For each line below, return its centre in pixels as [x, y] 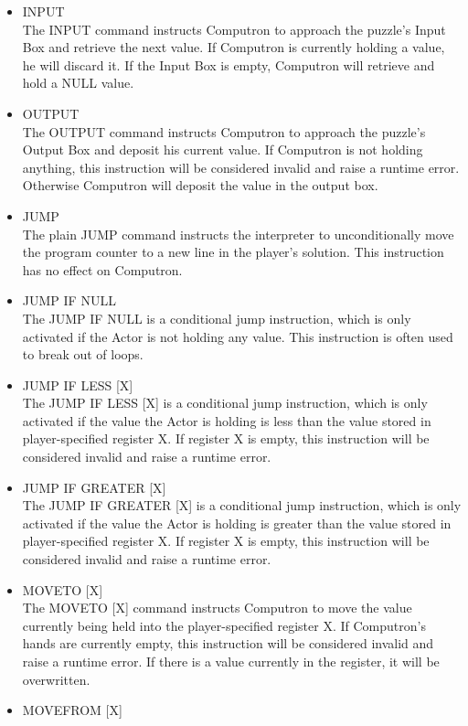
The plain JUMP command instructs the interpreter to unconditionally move [238, 234]
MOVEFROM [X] [72, 710]
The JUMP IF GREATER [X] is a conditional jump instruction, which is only [242, 505]
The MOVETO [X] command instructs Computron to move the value [217, 608]
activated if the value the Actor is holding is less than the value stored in [227, 420]
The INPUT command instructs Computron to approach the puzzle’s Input [234, 29]
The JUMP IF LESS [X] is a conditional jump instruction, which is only [225, 403]
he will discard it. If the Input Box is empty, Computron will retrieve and [229, 64]
